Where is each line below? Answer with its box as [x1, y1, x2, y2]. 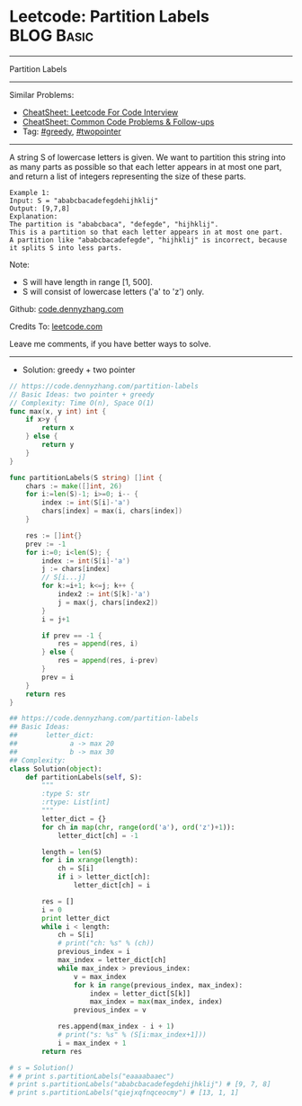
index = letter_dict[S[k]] [89, 989, 191, 998]
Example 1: [9, 188, 50, 197]
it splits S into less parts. [9, 243, 123, 253]
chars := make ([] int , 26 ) [25, 481, 123, 491]
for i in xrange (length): [41, 856, 139, 865]
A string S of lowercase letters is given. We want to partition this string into [9, 151, 286, 163]
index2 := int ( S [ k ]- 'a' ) [57, 590, 151, 599]
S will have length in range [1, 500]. [22, 276, 153, 287]
